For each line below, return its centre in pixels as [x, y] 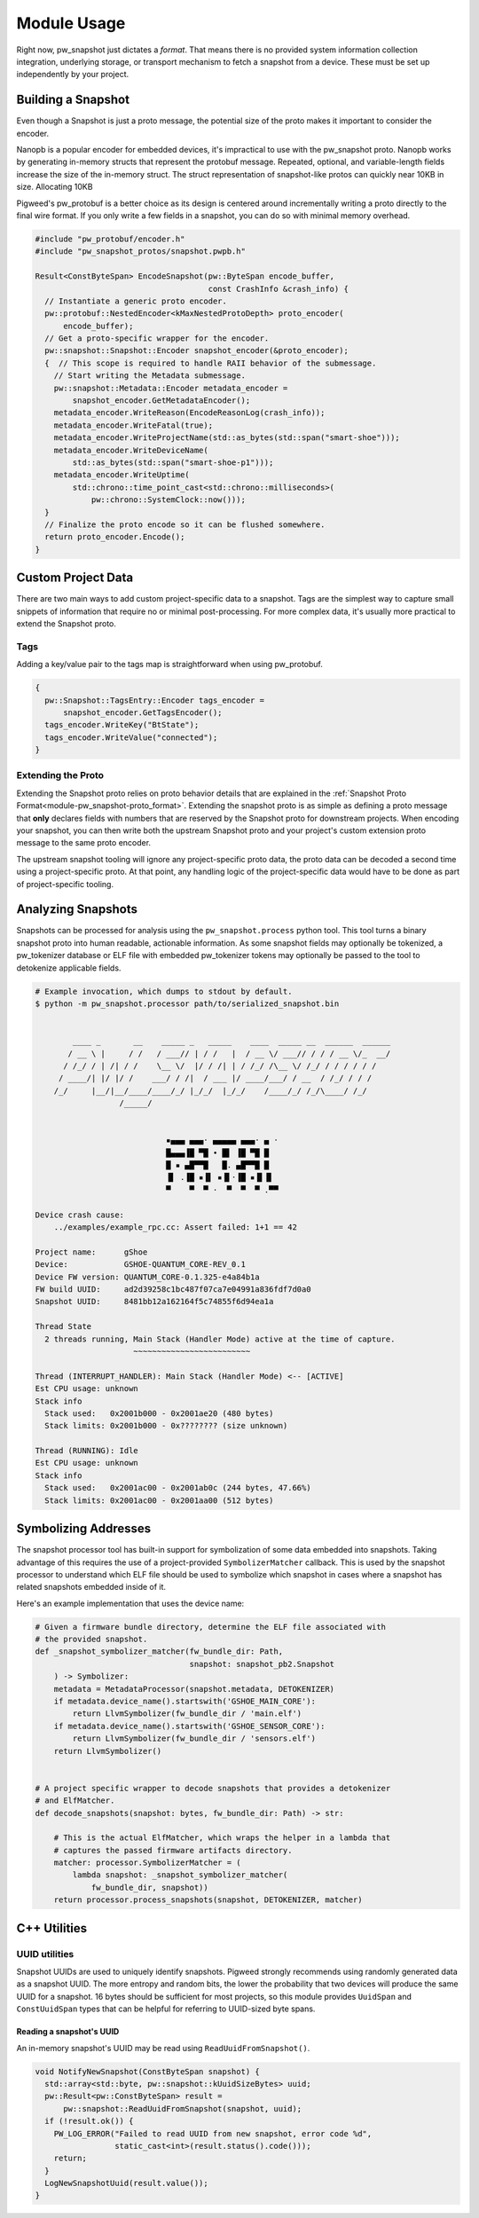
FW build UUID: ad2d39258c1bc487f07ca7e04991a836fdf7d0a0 [173, 1289]
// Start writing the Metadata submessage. [149, 376]
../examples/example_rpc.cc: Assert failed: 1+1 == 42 [175, 1227]
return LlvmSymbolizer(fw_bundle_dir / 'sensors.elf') [194, 1738]
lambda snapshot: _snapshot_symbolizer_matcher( [180, 1875]
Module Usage [71, 23]
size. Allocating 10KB [55, 187]
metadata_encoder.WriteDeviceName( [131, 450]
